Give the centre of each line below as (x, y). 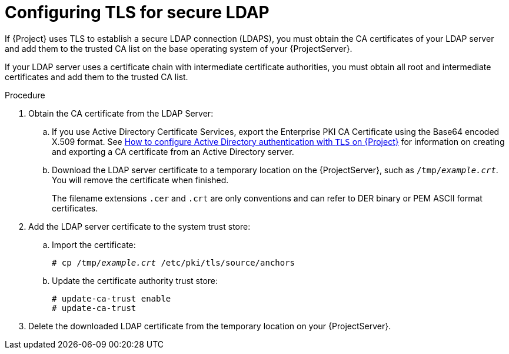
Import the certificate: (94, 244)
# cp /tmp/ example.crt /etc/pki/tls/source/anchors (174, 262)
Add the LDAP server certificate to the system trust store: (139, 226)
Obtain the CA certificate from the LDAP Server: (121, 113)
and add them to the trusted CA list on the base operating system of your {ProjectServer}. (179, 48)
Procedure (25, 95)
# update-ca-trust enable (112, 298)
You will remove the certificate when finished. (140, 180)
